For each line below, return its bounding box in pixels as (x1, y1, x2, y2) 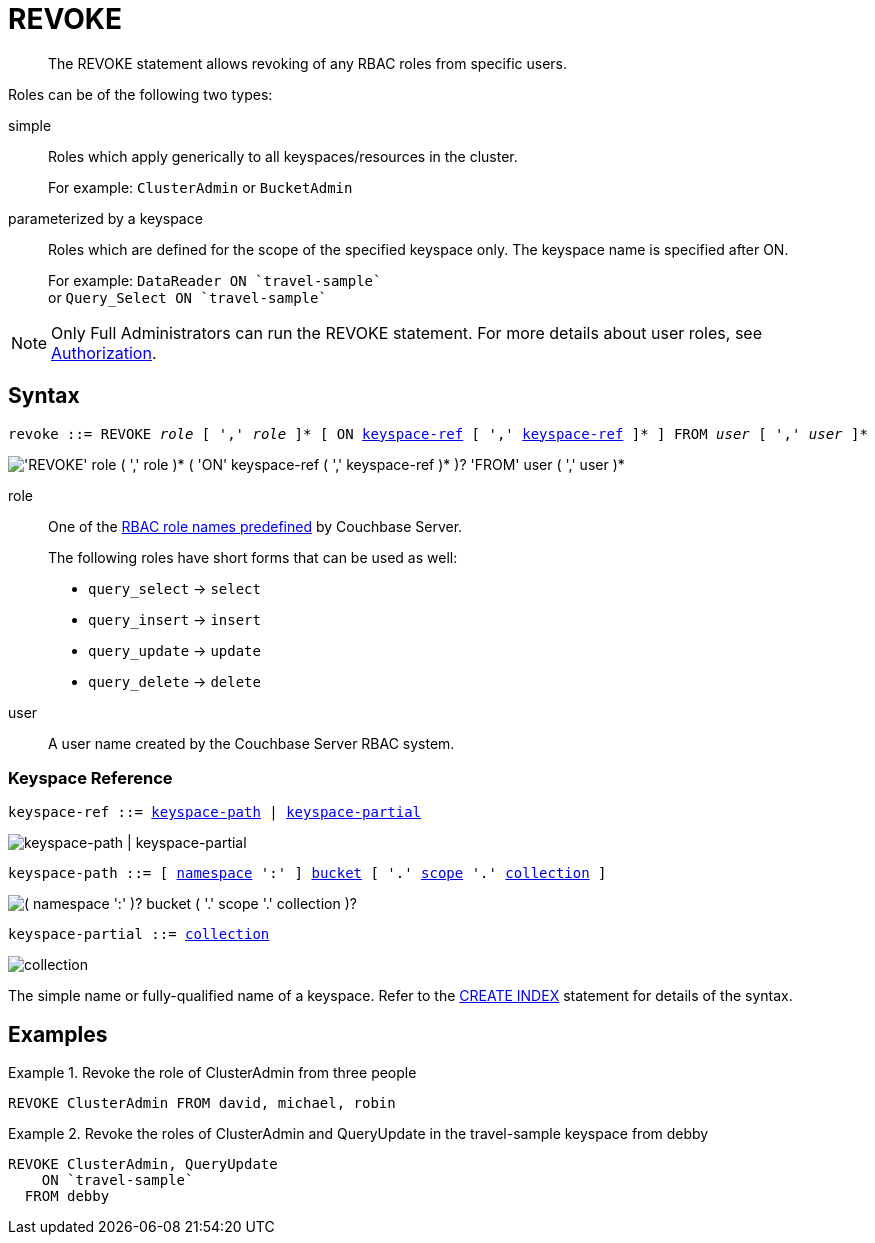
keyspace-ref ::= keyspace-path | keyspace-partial (8, 804, 422, 821)
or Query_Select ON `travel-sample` (48, 288, 327, 306)
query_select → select (88, 579, 261, 597)
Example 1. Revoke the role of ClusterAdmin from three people (8, 1064, 417, 1082)
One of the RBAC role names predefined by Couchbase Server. (48, 517, 463, 535)
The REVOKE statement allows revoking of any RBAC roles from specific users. (48, 54, 567, 72)
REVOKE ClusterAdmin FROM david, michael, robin (8, 1095, 396, 1112)
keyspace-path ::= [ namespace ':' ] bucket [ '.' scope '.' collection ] (8, 865, 607, 882)
